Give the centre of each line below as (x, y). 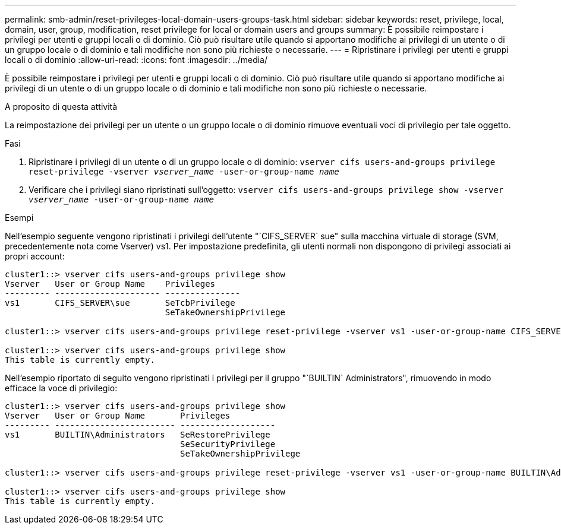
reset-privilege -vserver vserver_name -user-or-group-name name (184, 172)
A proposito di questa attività (61, 107)
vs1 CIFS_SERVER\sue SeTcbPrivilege (120, 303)
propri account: (35, 256)
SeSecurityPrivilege (228, 444)
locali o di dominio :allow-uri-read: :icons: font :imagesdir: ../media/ (136, 60)
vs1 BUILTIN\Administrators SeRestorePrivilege (138, 435)
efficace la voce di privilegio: (61, 388)
